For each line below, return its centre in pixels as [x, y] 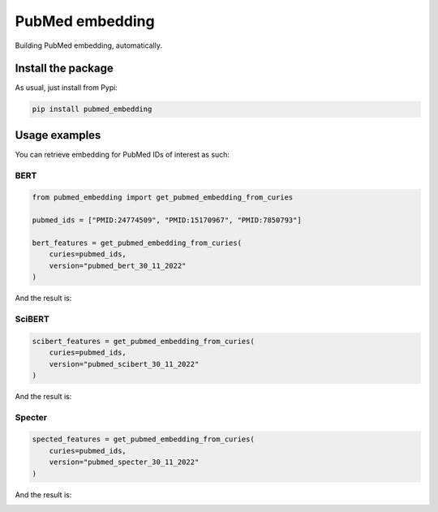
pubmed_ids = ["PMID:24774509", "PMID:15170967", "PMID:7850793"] [167, 220]
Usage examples [58, 135]
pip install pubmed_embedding [92, 109]
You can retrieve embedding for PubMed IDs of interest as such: [122, 154]
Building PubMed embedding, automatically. [88, 45]
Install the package [64, 69]
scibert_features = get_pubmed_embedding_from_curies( [143, 341]
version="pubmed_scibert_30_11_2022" [124, 364]
